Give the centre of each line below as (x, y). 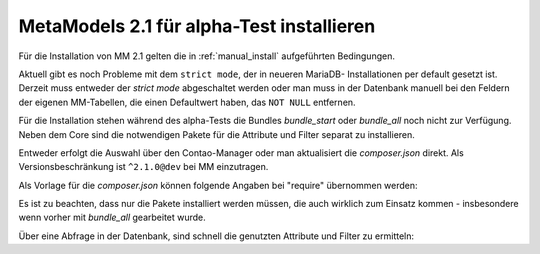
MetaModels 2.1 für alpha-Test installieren (197, 26)
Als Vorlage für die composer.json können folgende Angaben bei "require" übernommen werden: (218, 185)
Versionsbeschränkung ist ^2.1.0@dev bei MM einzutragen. (143, 167)
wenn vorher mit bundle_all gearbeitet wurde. (112, 217)
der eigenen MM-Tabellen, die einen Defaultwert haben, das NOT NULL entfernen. (187, 102)
